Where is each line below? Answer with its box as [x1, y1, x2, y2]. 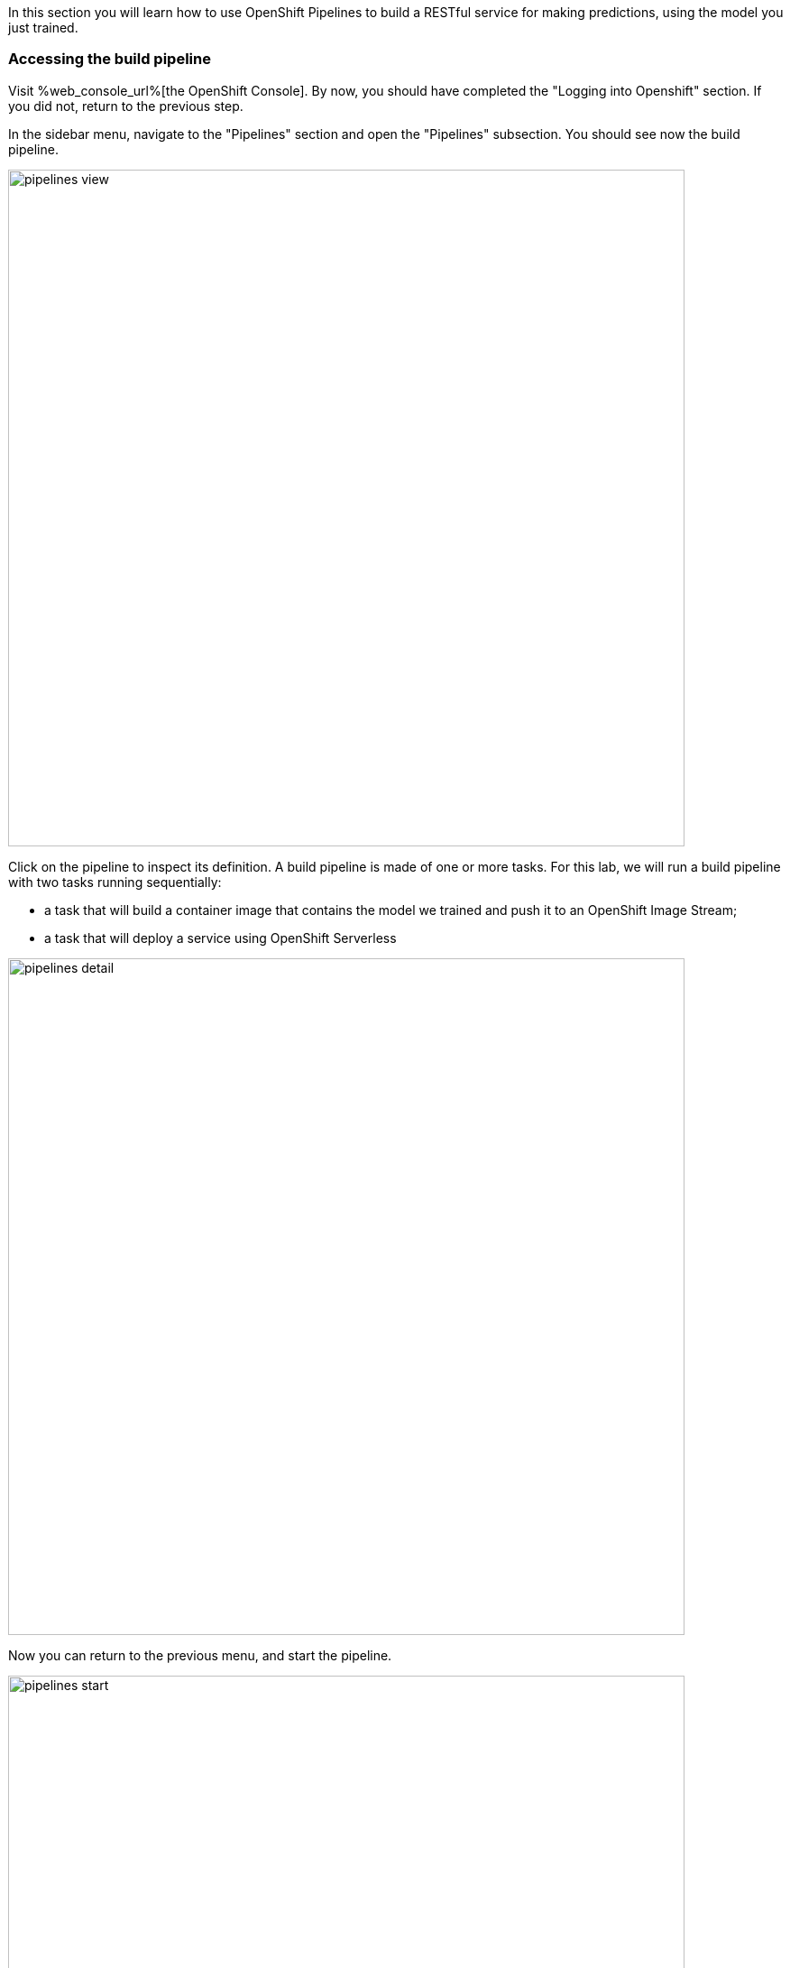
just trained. [8, 20, 78, 35]
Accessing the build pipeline [8, 50, 211, 69]
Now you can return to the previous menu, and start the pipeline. [8, 1647, 392, 1663]
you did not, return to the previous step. [8, 97, 243, 114]
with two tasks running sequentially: [8, 873, 222, 890]
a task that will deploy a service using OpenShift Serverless [44, 929, 397, 946]
